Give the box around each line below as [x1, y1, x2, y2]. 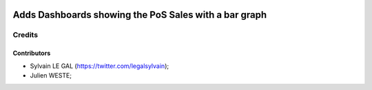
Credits [12, 30, 38, 40]
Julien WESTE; [30, 71, 72, 79]
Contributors [12, 49, 51, 58]
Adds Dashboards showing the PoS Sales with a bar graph [12, 9, 267, 21]
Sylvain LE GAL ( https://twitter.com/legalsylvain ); [30, 62, 169, 70]
